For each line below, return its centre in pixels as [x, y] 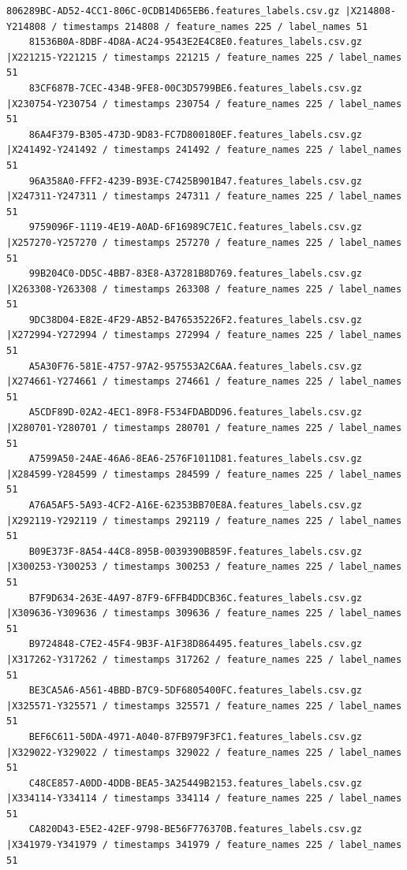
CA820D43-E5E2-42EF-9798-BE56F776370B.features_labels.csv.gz [196, 829]
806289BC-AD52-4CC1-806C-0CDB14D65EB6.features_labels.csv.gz [173, 11]
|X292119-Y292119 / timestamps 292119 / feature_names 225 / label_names [204, 521]
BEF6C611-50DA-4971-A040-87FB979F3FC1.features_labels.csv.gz [196, 736]
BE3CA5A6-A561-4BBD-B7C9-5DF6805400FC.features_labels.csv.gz [196, 691]
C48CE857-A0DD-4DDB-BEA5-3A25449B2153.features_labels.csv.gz [196, 783]
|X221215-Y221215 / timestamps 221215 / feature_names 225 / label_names [204, 57]
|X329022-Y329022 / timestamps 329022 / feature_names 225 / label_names [204, 752]
